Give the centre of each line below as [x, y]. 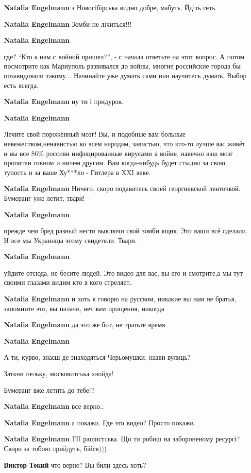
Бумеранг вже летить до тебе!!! [50, 390]
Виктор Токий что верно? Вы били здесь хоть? [75, 464]
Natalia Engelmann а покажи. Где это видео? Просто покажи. [100, 422]
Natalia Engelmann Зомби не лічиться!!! [68, 24]
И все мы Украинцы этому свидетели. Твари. [70, 240]
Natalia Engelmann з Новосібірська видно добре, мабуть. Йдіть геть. [110, 7]
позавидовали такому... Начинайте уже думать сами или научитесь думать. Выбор [125, 75]
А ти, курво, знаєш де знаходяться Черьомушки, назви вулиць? [97, 357]
